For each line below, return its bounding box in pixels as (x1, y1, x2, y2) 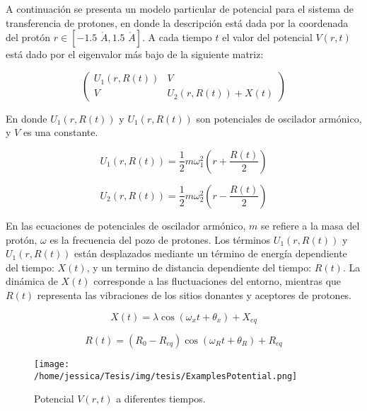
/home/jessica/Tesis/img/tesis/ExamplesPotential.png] (34, 371, 298, 381)
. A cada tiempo (142, 30, 212, 45)
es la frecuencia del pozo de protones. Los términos (49, 232, 271, 247)
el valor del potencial (222, 30, 313, 45)
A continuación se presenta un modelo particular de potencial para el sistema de (6, 1, 354, 16)
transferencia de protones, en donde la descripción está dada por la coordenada (6, 15, 349, 30)
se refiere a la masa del (260, 218, 360, 232)
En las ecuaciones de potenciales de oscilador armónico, (6, 218, 246, 232)
